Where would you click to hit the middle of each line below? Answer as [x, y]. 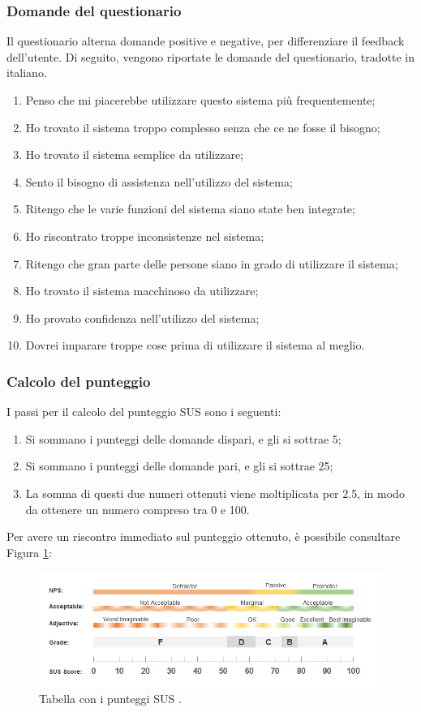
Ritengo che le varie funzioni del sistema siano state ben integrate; [190, 209]
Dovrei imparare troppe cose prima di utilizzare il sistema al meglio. [195, 345]
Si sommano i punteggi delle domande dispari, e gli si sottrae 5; [183, 438]
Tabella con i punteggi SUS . [110, 699]
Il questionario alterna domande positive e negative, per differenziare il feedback [206, 41]
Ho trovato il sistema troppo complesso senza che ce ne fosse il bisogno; [203, 127]
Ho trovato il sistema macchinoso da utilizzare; [142, 291]
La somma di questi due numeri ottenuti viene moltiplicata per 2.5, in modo [215, 493]
